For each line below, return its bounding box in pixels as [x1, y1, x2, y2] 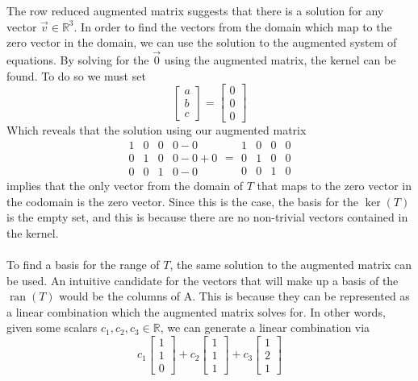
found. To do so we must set [6, 67, 146, 84]
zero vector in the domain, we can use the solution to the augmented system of [6, 34, 397, 51]
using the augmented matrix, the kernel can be [164, 52, 396, 68]
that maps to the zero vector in [257, 176, 412, 193]
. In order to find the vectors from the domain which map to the [73, 18, 392, 35]
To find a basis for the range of [6, 255, 160, 272]
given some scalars [6, 319, 98, 336]
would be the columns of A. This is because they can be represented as [59, 288, 410, 304]
